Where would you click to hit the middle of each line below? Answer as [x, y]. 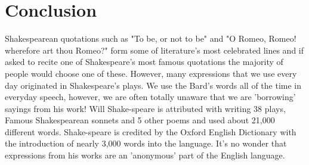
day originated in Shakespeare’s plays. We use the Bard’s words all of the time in [153, 85]
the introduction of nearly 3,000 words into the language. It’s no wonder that [146, 143]
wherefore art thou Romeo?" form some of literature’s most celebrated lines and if [154, 50]
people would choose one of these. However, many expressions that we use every [151, 73]
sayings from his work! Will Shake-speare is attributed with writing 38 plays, [145, 108]
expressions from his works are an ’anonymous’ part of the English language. [145, 155]
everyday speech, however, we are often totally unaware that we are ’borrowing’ [150, 97]
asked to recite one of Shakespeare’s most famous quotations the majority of [144, 62]
